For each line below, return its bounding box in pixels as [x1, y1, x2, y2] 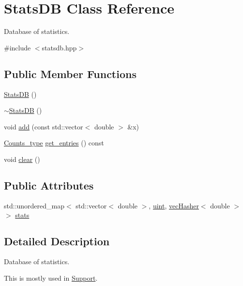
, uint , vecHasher [149, 200, 199, 210]
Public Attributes [4, 177, 94, 192]
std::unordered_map [4, 200, 65, 210]
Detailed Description [4, 234, 110, 249]
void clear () [4, 154, 40, 164]
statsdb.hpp [42, 42, 77, 52]
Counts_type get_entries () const [4, 138, 104, 148]
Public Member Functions [4, 66, 137, 81]
